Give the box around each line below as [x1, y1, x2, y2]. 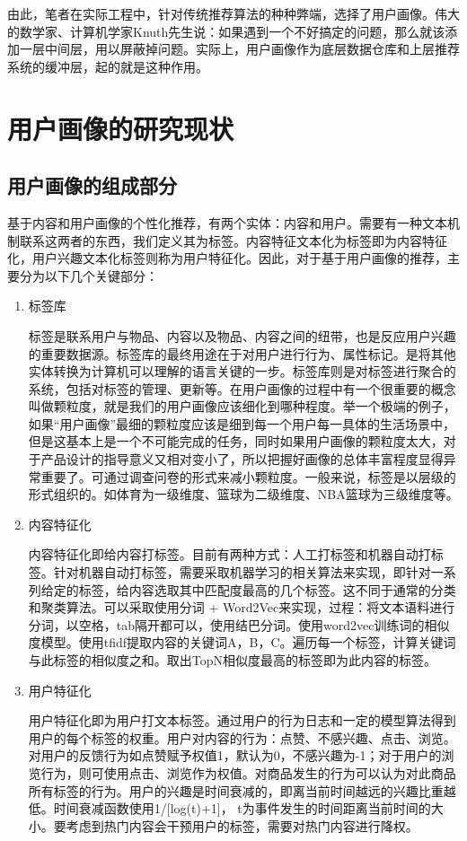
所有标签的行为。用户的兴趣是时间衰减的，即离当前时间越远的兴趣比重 [28, 781, 444, 800]
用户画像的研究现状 [7, 110, 234, 146]
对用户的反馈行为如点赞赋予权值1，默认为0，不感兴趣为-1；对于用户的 [28, 746, 442, 765]
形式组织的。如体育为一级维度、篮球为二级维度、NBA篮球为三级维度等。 [28, 485, 459, 504]
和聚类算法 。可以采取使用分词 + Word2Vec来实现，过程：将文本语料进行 [28, 598, 455, 617]
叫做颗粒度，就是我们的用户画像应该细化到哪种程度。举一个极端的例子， [28, 397, 456, 416]
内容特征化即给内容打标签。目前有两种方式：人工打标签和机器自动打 [28, 545, 431, 564]
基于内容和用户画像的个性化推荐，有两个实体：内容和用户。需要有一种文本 [7, 213, 447, 232]
